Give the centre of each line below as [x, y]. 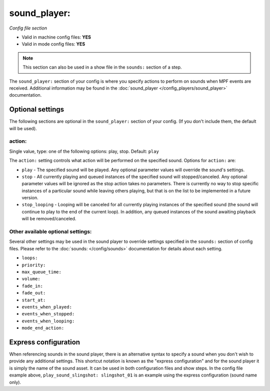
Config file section [28, 28]
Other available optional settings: [50, 232]
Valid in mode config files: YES [53, 44]
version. [30, 198]
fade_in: [32, 286]
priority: [34, 265]
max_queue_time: [42, 272]
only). [15, 382]
